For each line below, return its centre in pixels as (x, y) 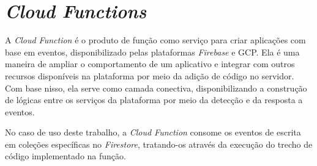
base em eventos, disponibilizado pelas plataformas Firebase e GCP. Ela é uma (152, 52)
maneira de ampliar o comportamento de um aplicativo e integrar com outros (150, 64)
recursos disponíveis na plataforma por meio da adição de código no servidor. (150, 75)
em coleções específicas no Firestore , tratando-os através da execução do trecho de (159, 144)
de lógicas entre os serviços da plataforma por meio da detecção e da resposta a (154, 100)
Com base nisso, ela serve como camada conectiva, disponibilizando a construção (156, 88)
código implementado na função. (65, 156)
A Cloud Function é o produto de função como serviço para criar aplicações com (155, 40)
